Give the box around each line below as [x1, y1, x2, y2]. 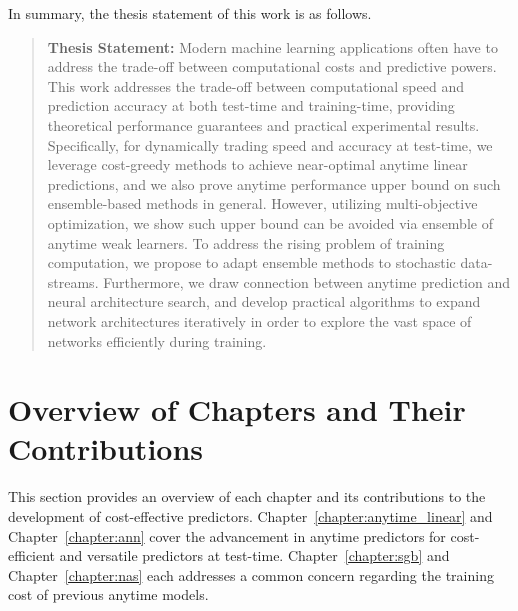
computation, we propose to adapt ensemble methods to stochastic [47, 252, 456, 273]
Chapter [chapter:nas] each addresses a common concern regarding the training [8, 564, 494, 585]
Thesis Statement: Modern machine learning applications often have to [47, 36, 498, 57]
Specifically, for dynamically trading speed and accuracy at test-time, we [47, 134, 493, 155]
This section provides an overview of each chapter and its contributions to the [8, 486, 486, 507]
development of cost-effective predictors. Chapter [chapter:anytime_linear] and [8, 506, 493, 526]
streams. [47, 271, 99, 292]
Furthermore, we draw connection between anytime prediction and [103, 271, 510, 292]
